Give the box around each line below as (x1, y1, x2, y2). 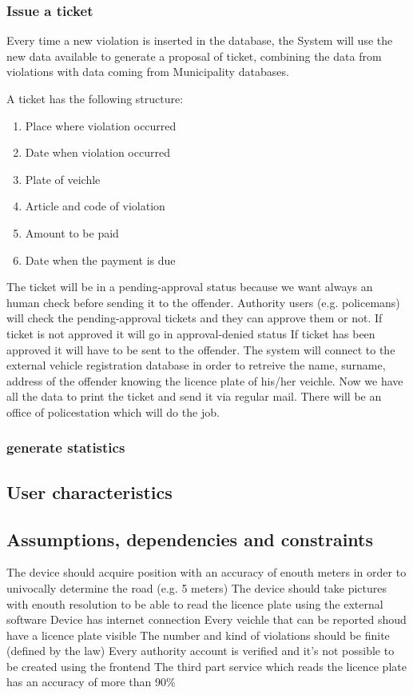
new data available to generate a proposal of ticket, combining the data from (6, 47, 382, 64)
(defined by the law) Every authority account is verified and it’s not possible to (6, 642, 395, 659)
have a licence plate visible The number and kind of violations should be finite (6, 626, 390, 643)
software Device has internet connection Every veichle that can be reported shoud (6, 611, 407, 628)
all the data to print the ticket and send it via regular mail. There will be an (6, 388, 382, 405)
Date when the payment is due (25, 251, 176, 268)
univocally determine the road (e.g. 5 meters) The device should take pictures (6, 579, 387, 596)
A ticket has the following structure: (6, 90, 184, 106)
